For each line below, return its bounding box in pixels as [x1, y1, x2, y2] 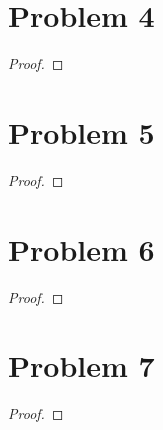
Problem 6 [8, 228, 155, 269]
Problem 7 [8, 345, 155, 386]
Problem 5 [8, 111, 155, 152]
